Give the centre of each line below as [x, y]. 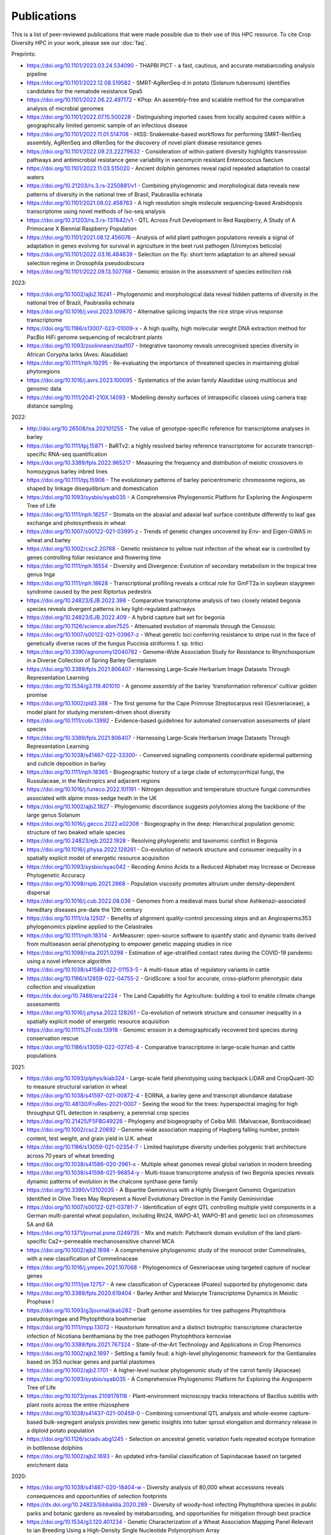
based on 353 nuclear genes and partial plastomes [91, 1362]
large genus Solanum [54, 815]
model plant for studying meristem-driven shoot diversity [99, 712]
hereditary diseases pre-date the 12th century [85, 909]
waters [35, 177]
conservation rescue [53, 1038]
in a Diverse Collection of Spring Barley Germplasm [91, 661]
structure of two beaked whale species [76, 833]
